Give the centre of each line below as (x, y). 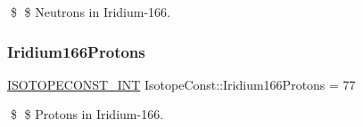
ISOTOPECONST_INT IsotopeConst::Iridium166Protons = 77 (181, 84)
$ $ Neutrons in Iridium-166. (91, 12)
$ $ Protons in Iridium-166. (87, 114)
